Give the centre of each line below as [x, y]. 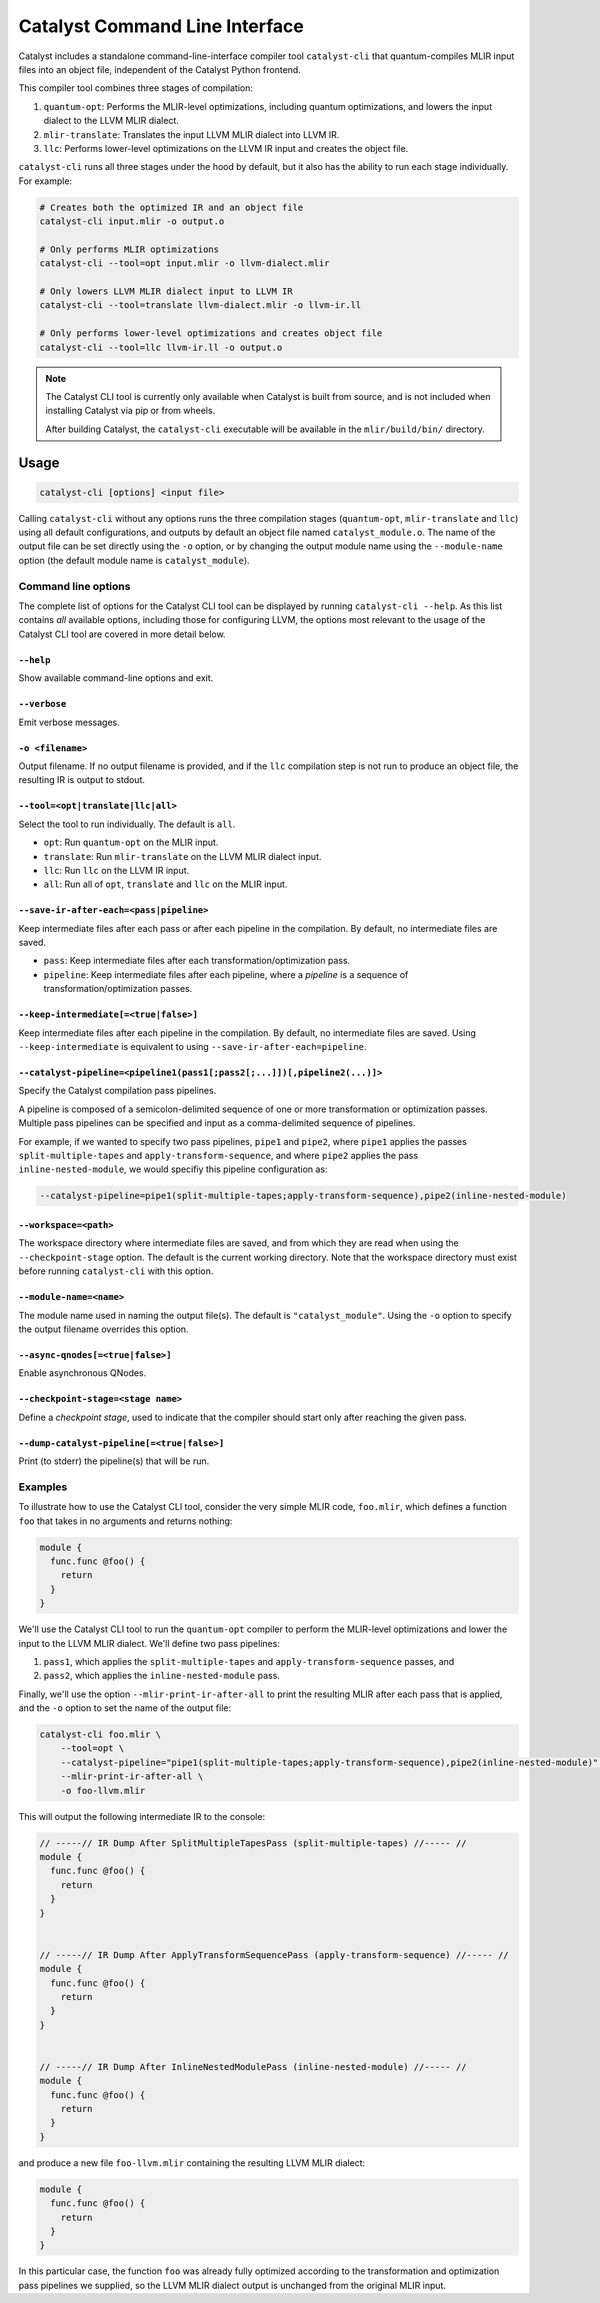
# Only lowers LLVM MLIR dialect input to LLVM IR [166, 291]
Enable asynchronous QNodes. [82, 1373]
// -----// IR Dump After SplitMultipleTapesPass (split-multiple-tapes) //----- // [253, 1843]
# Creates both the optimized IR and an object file [171, 207]
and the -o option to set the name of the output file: [125, 1708]
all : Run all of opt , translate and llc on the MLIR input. [165, 884]
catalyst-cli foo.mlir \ [100, 1734]
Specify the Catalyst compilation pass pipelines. [117, 1091]
